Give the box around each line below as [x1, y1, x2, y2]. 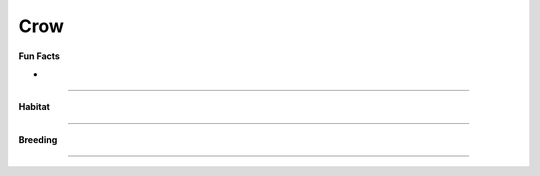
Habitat [18, 101, 50, 113]
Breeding [18, 133, 58, 145]
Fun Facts [18, 50, 60, 62]
